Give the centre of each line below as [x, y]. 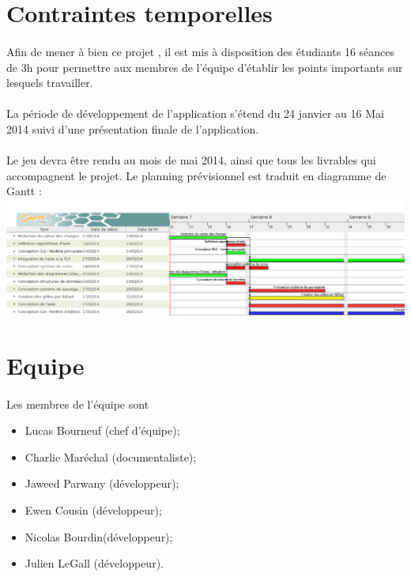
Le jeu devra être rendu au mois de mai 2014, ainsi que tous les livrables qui [191, 160]
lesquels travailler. [50, 83]
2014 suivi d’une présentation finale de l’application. [133, 128]
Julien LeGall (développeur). [94, 563]
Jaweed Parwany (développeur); [102, 483]
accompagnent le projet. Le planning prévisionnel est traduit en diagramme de [196, 175]
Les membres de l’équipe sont [78, 404]
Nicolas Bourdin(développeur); [99, 536]
